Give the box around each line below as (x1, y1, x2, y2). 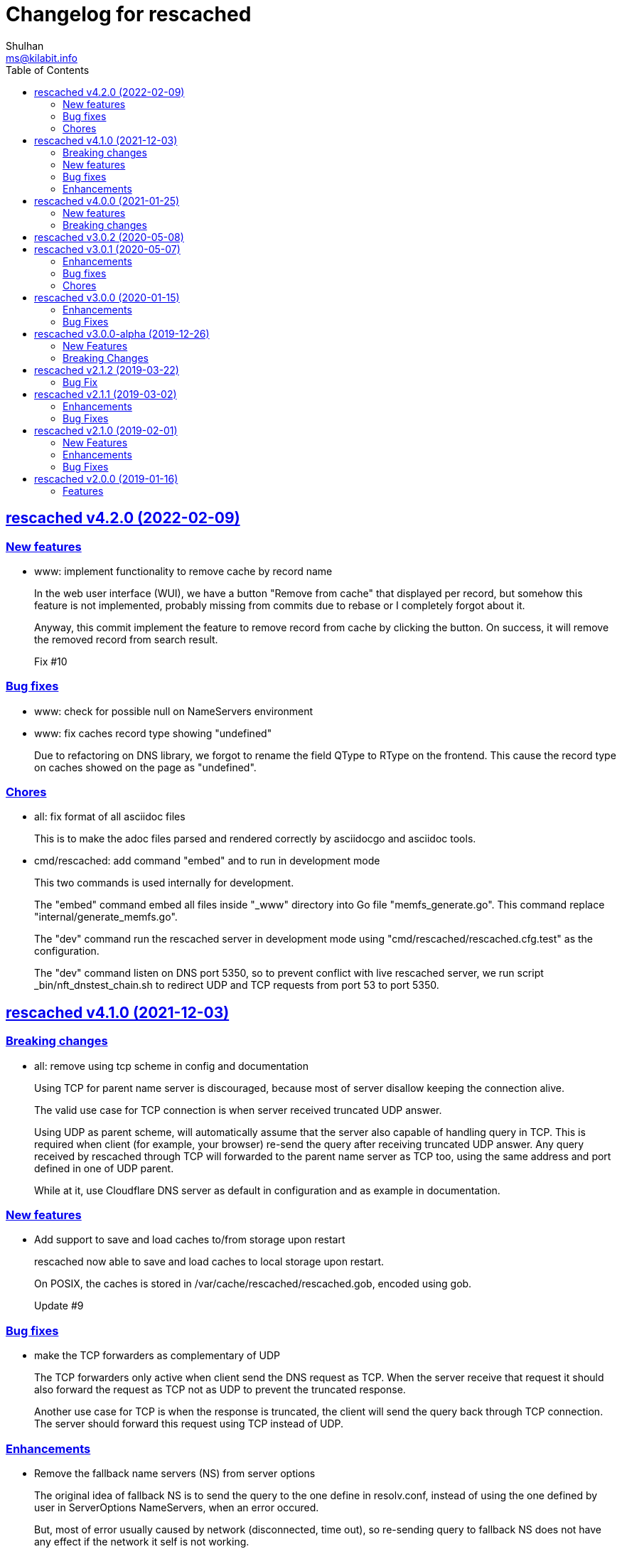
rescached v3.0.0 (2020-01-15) (34, 291, 180, 304)
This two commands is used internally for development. (34, 877, 294, 889)
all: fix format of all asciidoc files (34, 810, 186, 823)
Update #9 (34, 1299, 84, 1312)
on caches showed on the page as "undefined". (34, 761, 257, 773)
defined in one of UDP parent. (34, 1162, 174, 1174)
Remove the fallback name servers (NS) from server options (34, 1467, 316, 1479)
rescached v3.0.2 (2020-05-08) (34, 230, 184, 243)
